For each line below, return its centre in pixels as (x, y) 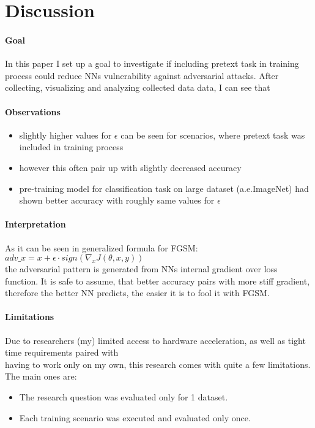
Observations (33, 111)
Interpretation (35, 224)
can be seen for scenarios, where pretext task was (213, 135)
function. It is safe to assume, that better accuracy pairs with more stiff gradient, (157, 281)
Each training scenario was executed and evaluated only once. (135, 417)
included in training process (71, 147)
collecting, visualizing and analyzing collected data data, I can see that (138, 87)
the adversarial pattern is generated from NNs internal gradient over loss (141, 269)
